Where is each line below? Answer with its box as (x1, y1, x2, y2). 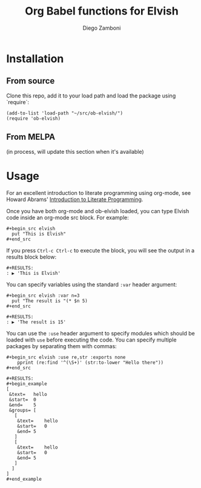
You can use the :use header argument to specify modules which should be (6, 329, 195, 337)
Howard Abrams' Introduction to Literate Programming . (6, 196, 143, 203)
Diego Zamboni (82, 24, 121, 31)
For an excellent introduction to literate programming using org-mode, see (6, 189, 191, 196)
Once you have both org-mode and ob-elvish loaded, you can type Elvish (6, 207, 189, 214)
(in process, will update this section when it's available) (6, 148, 144, 155)
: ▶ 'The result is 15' (6, 319, 67, 325)
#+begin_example (6, 380, 47, 387)
